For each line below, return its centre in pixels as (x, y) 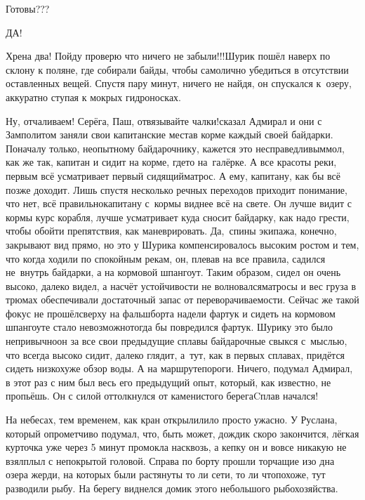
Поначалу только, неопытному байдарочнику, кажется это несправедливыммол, (175, 148)
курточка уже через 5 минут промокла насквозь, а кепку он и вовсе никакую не (176, 447)
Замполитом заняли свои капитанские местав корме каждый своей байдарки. (170, 134)
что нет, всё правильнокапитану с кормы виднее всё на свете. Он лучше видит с (179, 203)
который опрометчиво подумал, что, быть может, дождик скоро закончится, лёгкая (182, 433)
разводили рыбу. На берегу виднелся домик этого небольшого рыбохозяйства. (172, 488)
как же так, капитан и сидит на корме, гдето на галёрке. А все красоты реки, (171, 162)
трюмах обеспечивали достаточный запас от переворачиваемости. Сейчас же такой (182, 300)
